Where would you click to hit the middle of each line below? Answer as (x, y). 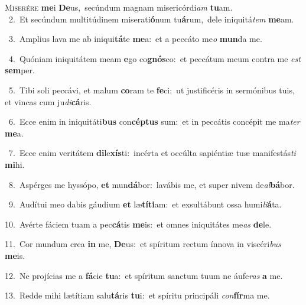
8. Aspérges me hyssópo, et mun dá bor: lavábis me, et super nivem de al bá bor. (152, 184)
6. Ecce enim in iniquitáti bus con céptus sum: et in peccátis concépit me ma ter (154, 121)
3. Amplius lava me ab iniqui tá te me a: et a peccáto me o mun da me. (135, 39)
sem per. (20, 70)
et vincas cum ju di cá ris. (48, 101)
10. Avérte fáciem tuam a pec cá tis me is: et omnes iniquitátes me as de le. (138, 224)
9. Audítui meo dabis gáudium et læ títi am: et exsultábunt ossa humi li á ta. (145, 204)
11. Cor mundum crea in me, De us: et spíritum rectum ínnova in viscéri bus (143, 244)
